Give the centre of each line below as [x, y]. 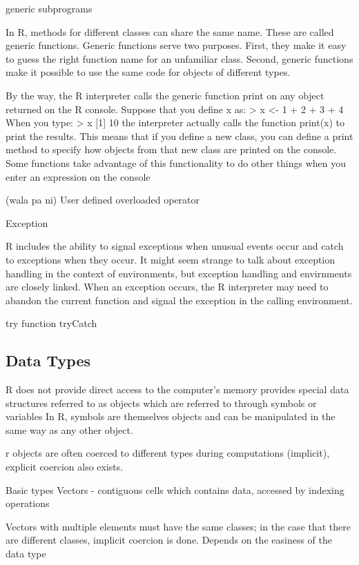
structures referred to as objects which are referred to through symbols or [161, 403]
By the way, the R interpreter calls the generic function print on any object [165, 95]
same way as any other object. [69, 429]
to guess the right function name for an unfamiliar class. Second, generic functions [179, 58]
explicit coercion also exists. [65, 467]
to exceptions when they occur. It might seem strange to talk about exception [171, 259]
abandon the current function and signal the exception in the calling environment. [179, 300]
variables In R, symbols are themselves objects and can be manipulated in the [171, 416]
